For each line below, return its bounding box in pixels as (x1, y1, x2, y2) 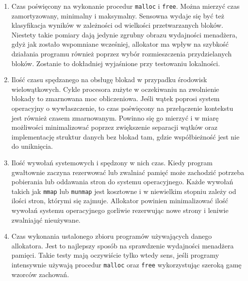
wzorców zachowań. (11, 269, 69, 279)
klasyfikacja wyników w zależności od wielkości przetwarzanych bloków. (11, 20, 224, 30)
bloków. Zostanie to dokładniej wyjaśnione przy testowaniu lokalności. (11, 58, 220, 68)
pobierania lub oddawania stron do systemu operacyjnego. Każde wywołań (11, 176, 233, 187)
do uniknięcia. (11, 141, 53, 151)
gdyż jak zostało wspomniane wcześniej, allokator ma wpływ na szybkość (11, 39, 229, 49)
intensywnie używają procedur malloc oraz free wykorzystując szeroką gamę (11, 259, 242, 269)
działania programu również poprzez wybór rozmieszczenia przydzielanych (11, 49, 232, 59)
